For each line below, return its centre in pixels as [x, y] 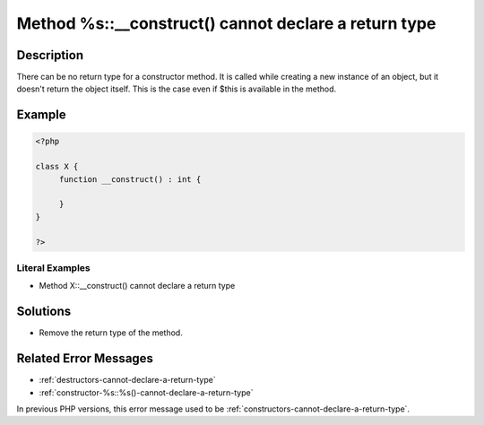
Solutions [44, 312]
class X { [57, 167]
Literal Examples [53, 267]
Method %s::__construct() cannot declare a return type [226, 23]
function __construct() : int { [130, 179]
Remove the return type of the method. [111, 333]
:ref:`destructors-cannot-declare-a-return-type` [127, 380]
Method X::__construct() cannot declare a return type [137, 286]
